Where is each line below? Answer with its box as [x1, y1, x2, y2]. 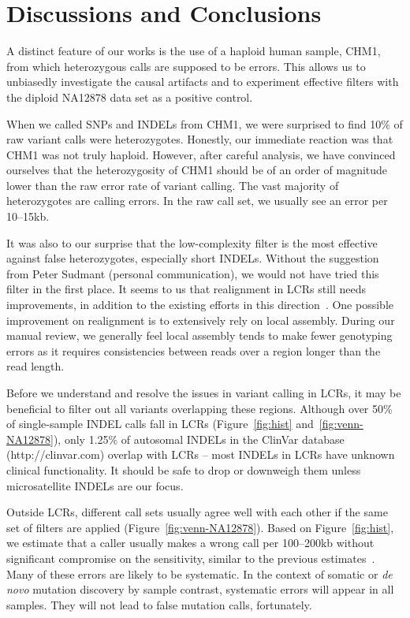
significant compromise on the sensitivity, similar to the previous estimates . [6, 549, 375, 566]
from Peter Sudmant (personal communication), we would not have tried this [6, 265, 379, 281]
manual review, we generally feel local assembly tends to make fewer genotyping [6, 327, 393, 344]
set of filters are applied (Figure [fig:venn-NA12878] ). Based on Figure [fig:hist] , [6, 519, 394, 535]
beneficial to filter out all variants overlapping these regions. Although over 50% [6, 400, 393, 416]
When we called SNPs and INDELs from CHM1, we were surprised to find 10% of [6, 115, 403, 132]
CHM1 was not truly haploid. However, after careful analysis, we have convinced [6, 146, 396, 162]
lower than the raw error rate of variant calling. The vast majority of [6, 177, 339, 193]
